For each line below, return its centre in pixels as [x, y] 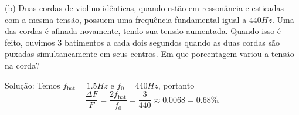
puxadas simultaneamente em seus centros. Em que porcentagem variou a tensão [149, 54]
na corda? [22, 65]
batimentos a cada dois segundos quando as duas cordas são [172, 42]
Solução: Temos [33, 85]
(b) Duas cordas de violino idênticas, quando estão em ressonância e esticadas [145, 8]
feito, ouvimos [30, 42]
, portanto [176, 85]
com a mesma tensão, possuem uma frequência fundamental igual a [126, 19]
